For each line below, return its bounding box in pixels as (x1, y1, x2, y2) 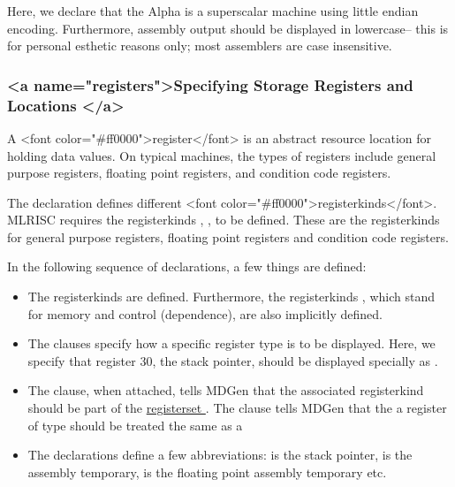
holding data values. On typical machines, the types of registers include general (7, 146, 436, 164)
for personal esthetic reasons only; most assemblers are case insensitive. (7, 36, 392, 55)
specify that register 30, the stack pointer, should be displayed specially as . (27, 351, 438, 369)
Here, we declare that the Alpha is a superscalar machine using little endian (7, 2, 419, 19)
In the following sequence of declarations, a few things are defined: (7, 257, 367, 276)
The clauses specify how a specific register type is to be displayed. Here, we (27, 334, 436, 353)
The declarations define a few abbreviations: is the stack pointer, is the (27, 445, 413, 464)
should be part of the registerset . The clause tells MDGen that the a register (27, 399, 447, 417)
